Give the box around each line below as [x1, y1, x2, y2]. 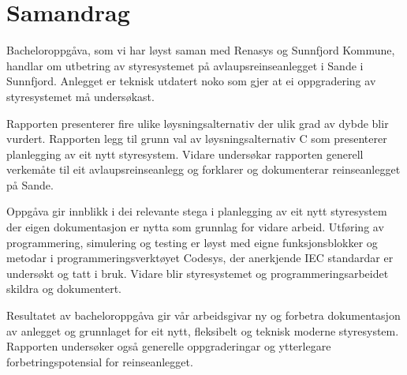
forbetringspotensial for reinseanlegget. [6, 353, 193, 369]
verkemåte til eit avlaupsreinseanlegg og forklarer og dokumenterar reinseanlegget [6, 161, 401, 178]
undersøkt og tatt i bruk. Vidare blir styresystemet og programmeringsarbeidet [6, 264, 389, 281]
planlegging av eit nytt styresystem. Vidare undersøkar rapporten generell [6, 145, 364, 162]
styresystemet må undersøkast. [6, 88, 155, 104]
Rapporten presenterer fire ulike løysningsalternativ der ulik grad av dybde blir [6, 114, 389, 131]
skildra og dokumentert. [6, 280, 122, 297]
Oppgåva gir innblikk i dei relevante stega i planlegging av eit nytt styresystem [6, 203, 387, 219]
